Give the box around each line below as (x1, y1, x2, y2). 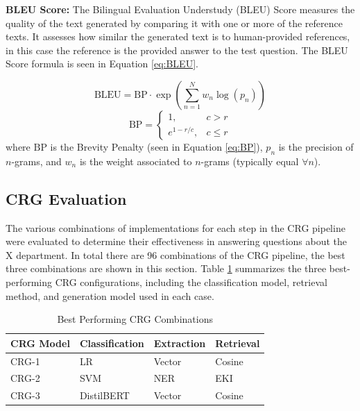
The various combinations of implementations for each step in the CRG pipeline (6, 220, 345, 235)
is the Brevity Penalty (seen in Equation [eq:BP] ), (50, 139, 263, 153)
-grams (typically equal (200, 153, 299, 168)
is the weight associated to (79, 153, 192, 168)
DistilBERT (79, 388, 130, 403)
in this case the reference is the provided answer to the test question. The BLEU (6, 42, 348, 57)
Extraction (153, 335, 206, 350)
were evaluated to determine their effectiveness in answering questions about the (6, 234, 348, 249)
